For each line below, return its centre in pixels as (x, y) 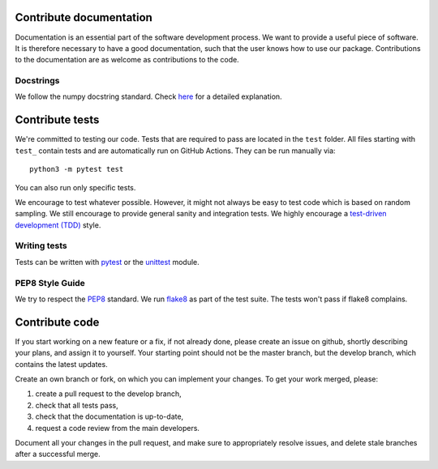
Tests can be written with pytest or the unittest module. (107, 262)
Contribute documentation (84, 17)
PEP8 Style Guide (50, 283)
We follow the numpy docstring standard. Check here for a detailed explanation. (149, 96)
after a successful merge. (58, 454)
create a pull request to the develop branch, (108, 394)
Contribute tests (57, 120)
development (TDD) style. (58, 225)
